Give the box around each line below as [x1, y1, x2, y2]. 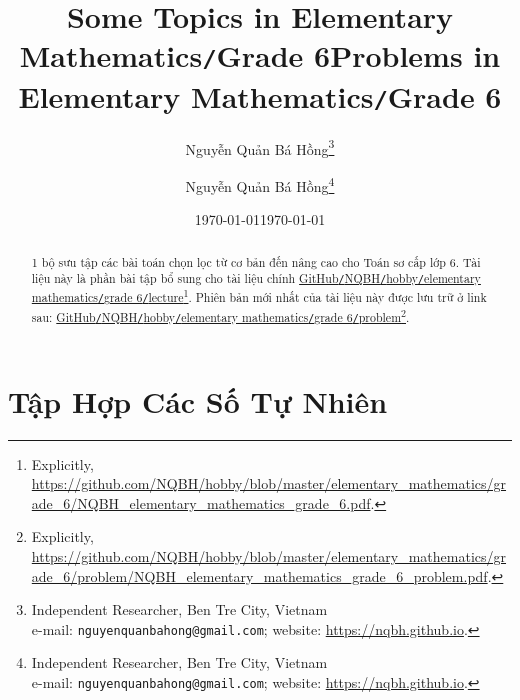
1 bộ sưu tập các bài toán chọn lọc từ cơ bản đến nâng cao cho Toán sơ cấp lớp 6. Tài [31, 253, 481, 270]
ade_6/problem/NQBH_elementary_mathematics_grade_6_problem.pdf [31, 565, 488, 586]
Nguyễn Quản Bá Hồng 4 [185, 173, 335, 196]
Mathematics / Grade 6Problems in [19, 35, 501, 76]
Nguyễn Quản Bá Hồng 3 [185, 135, 335, 159]
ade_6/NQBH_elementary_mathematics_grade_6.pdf [31, 492, 371, 513]
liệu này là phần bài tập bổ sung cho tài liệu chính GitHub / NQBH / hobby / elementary [31, 270, 481, 287]
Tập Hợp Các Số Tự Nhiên [8, 380, 388, 421]
